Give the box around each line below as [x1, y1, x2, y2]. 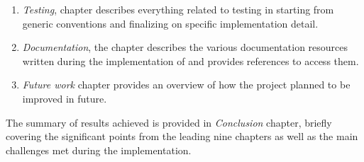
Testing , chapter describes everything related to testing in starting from [22, 2, 334, 16]
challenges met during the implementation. [6, 142, 192, 157]
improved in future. [22, 91, 107, 105]
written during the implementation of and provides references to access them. [22, 53, 359, 68]
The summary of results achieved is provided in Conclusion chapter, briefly [6, 115, 332, 129]
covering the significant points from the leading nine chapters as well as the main [6, 129, 358, 144]
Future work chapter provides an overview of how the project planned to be [22, 77, 351, 92]
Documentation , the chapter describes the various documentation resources [22, 40, 348, 54]
